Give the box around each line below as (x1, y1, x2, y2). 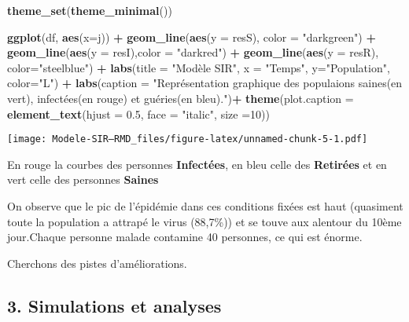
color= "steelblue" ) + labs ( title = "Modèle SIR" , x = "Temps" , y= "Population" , (7, 59, 390, 75)
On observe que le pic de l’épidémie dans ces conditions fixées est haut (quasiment (7, 198, 403, 214)
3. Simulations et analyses (7, 293, 222, 317)
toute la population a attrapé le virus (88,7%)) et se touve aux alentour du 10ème (7, 213, 402, 229)
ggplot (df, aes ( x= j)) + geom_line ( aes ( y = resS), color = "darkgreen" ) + (7, 28, 376, 45)
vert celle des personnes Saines (7, 171, 159, 188)
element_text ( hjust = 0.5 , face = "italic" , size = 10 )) (7, 105, 270, 122)
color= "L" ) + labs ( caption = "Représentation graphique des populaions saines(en (7, 75, 403, 91)
